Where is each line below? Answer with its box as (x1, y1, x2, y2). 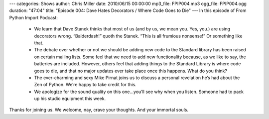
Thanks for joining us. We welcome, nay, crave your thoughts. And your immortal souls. (9, 107, 189, 113)
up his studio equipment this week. (34, 96, 106, 102)
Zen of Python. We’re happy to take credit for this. (34, 82, 136, 88)
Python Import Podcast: (9, 14, 58, 20)
